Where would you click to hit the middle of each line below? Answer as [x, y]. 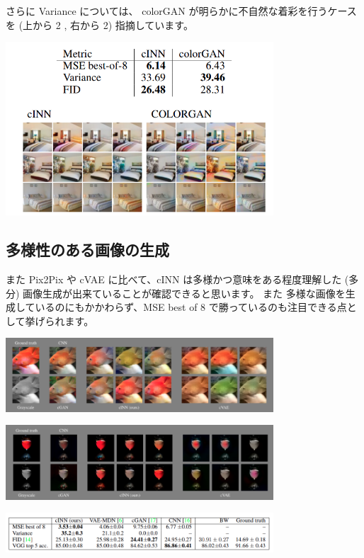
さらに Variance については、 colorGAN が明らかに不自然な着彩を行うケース [181, 11]
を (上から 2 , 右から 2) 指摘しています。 [99, 24]
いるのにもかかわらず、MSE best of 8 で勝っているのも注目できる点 [191, 307]
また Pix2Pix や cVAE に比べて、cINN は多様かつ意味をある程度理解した [174, 279]
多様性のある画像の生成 [87, 250]
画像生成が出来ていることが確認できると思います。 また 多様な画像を [184, 293]
